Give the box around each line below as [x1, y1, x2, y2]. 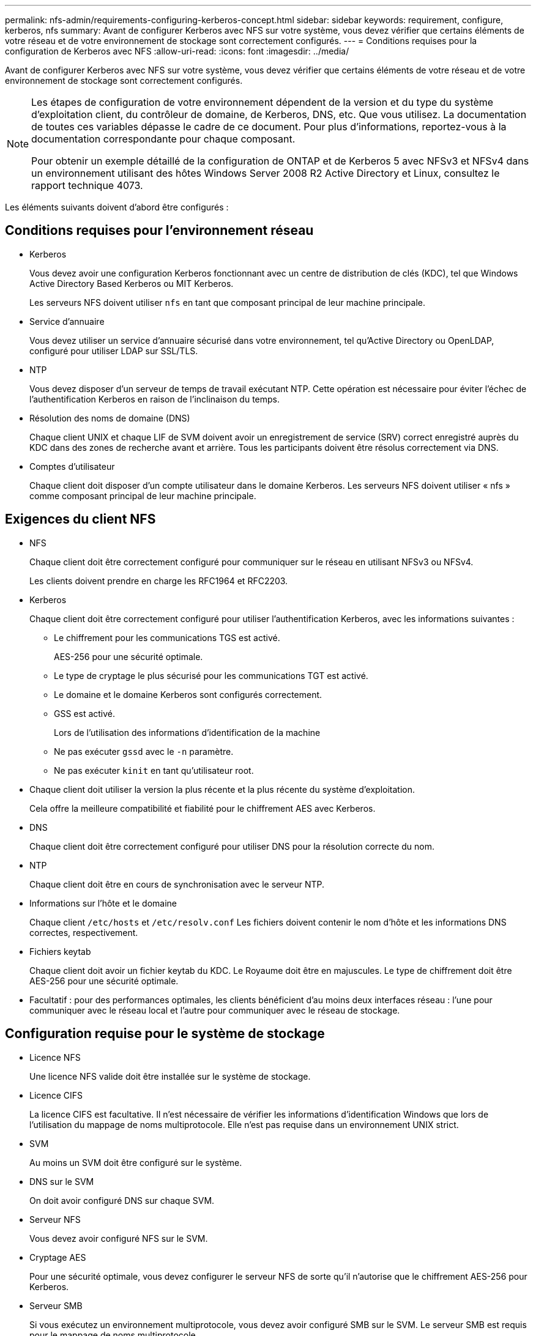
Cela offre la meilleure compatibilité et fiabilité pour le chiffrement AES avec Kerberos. [29, 803, 376, 814]
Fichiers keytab [29, 946, 91, 957]
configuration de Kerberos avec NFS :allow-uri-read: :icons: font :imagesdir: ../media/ [5, 46, 349, 56]
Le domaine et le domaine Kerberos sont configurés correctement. [54, 689, 322, 700]
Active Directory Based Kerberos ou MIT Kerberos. [29, 278, 234, 289]
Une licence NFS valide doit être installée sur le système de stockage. [29, 1071, 311, 1082]
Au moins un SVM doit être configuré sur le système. [29, 1157, 242, 1168]
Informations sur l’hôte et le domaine [29, 897, 177, 908]
